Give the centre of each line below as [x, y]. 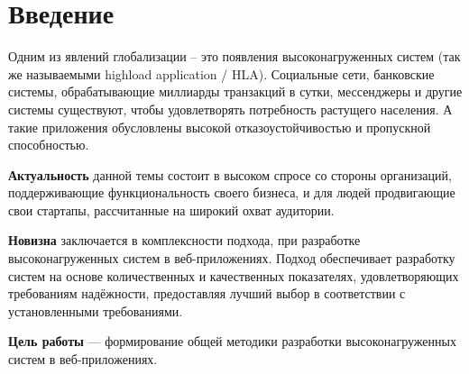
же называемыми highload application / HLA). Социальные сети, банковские [221, 73]
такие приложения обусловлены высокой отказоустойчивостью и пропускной [220, 127]
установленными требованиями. [96, 310]
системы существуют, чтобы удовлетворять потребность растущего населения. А [230, 109]
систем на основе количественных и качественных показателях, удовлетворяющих [234, 275]
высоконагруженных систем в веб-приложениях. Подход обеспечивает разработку [232, 258]
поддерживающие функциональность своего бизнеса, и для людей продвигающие [232, 192]
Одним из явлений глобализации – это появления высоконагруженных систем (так [234, 56]
